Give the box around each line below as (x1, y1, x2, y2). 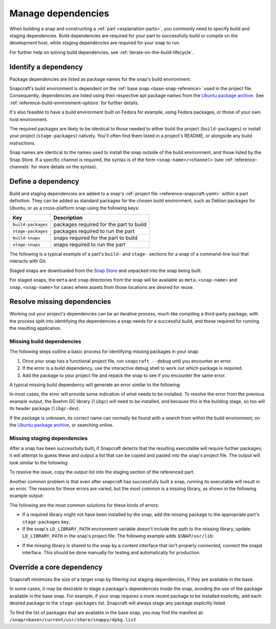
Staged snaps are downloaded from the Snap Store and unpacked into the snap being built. (9, 267, 202, 274)
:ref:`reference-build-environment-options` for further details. (9, 100, 139, 106)
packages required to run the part (53, 228, 135, 235)
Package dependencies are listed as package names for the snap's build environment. (9, 76, 192, 82)
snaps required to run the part (53, 241, 126, 248)
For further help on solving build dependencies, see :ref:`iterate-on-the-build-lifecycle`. (9, 49, 194, 55)
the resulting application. (9, 325, 62, 331)
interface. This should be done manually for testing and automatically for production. (22, 550, 201, 556)
